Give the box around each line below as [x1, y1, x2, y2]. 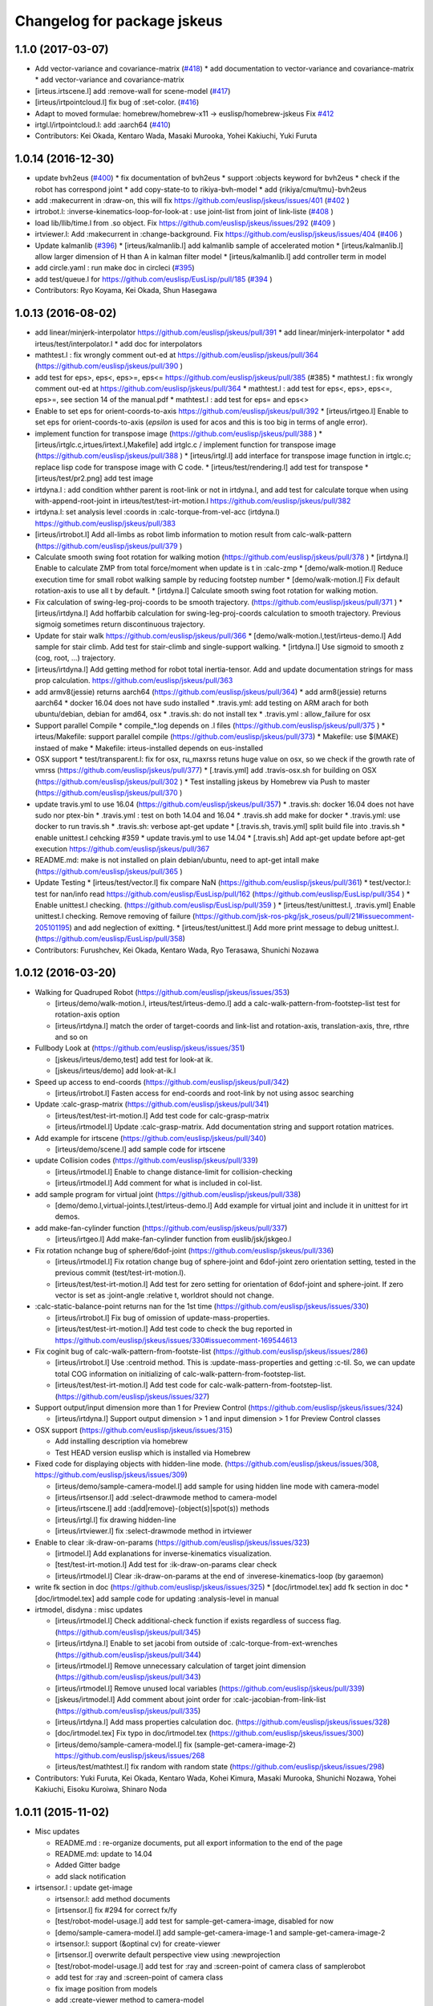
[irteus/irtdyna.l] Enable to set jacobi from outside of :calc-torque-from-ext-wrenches [55, 1639, 338, 1648]
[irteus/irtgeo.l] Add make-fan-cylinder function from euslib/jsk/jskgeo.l [55, 1234, 292, 1244]
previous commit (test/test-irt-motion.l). [55, 1268, 186, 1277]
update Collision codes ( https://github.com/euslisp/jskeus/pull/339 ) [34, 1155, 258, 1165]
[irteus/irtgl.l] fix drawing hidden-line [55, 1515, 176, 1525]
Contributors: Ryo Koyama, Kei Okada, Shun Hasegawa [34, 286, 217, 295]
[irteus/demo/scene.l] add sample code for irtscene [55, 1144, 226, 1154]
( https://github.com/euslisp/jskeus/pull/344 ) [55, 1650, 202, 1659]
